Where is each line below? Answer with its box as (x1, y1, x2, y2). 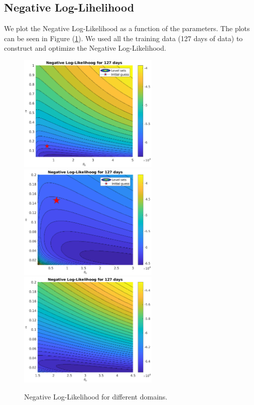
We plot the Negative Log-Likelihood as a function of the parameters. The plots (4, 23, 250, 34)
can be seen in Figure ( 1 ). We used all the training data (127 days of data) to (4, 33, 243, 43)
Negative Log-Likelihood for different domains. (24, 391, 168, 401)
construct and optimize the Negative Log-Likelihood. (4, 43, 166, 53)
